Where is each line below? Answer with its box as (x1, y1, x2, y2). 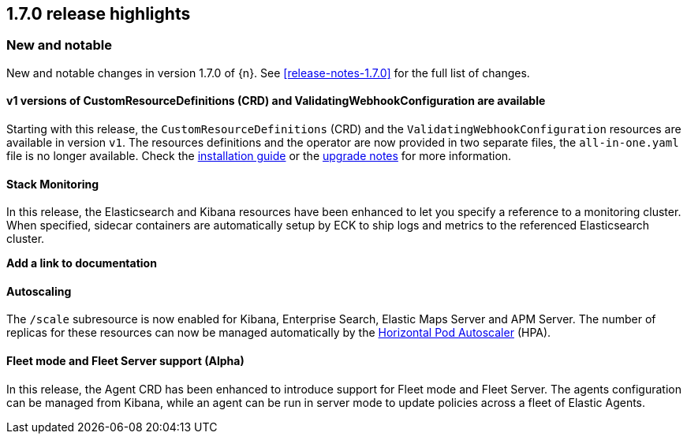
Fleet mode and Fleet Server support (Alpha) (6, 354, 245, 368)
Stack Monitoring (6, 177, 99, 191)
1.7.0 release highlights (6, 4, 191, 24)
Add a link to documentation (6, 256, 157, 270)
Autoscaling (6, 284, 72, 298)
